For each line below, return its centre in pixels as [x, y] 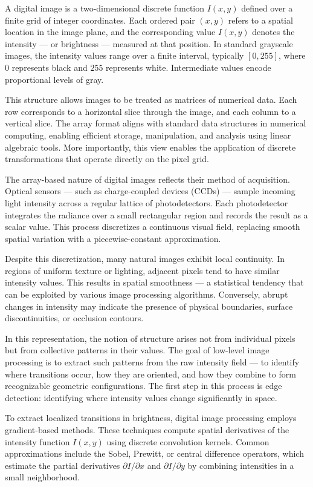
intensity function [37, 441]
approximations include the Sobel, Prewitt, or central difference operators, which [154, 453]
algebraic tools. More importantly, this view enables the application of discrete [150, 147]
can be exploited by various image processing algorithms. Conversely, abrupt [147, 294]
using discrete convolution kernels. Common [188, 441]
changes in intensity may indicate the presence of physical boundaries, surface [149, 306]
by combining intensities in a [241, 465]
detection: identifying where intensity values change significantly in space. [141, 397]
